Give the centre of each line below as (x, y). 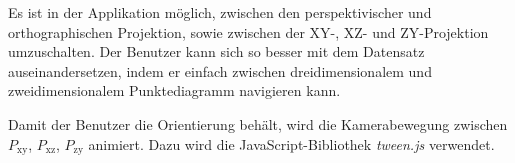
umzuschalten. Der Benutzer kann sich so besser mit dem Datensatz (216, 51)
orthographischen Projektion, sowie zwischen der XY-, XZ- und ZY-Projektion (248, 31)
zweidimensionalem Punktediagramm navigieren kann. (174, 90)
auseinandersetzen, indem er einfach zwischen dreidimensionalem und (220, 70)
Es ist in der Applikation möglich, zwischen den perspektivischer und (220, 12)
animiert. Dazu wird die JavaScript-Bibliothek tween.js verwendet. (291, 143)
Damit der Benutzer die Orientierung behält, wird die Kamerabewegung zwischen (258, 123)
